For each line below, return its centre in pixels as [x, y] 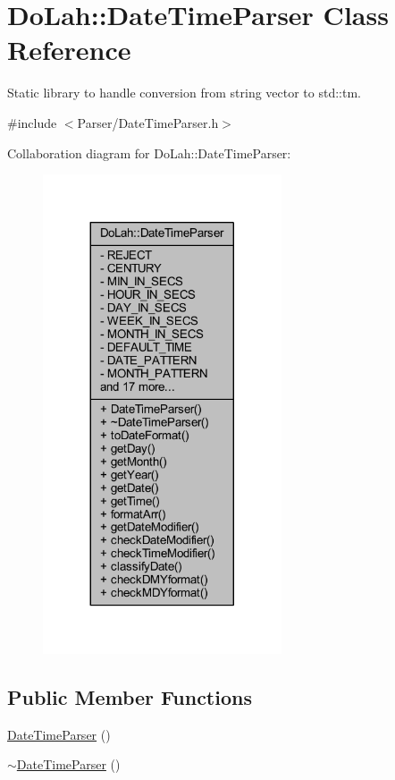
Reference [69, 50]
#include [32, 122]
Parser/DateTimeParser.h [148, 122]
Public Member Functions [130, 696]
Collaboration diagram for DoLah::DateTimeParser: [149, 153]
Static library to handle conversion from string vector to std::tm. [184, 93]
